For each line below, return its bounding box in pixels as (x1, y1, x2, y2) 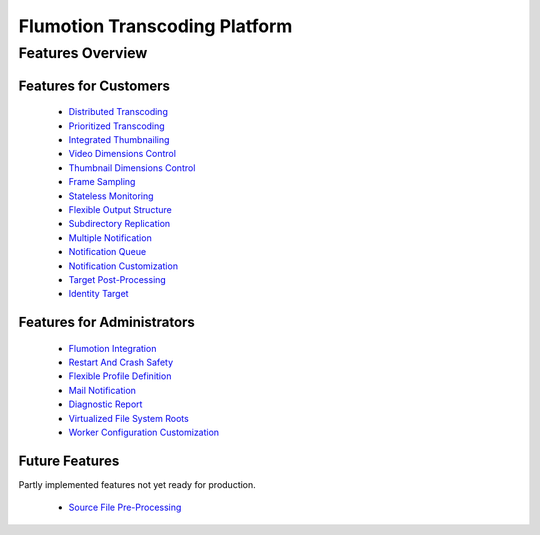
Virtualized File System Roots (68, 412, 189, 424)
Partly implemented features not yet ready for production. (18, 478, 257, 490)
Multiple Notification (68, 231, 152, 244)
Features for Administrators (18, 314, 195, 331)
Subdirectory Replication (68, 218, 171, 230)
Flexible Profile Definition (68, 370, 172, 382)
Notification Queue (68, 246, 147, 258)
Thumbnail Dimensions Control (68, 161, 196, 174)
